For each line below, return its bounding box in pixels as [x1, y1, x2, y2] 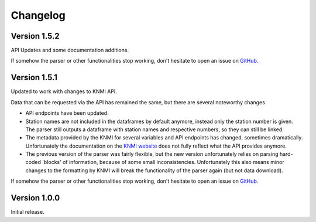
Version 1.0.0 [11, 193, 60, 203]
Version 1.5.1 [11, 73, 58, 83]
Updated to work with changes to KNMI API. [11, 88, 117, 95]
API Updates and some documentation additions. [11, 47, 129, 54]
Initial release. [11, 209, 44, 216]
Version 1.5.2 [11, 31, 60, 41]
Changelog [11, 9, 66, 22]
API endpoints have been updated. [25, 110, 109, 117]
